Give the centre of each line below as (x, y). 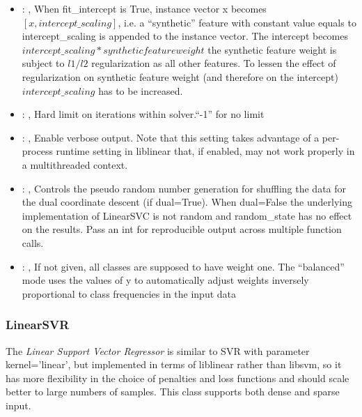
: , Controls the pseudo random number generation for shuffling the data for (184, 188)
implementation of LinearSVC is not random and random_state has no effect (187, 215)
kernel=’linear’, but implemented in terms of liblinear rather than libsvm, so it (174, 364)
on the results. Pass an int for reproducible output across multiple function (182, 229)
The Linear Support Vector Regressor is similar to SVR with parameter (158, 350)
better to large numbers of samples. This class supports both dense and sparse (173, 392)
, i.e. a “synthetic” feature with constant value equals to (237, 22)
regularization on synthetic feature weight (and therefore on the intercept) (180, 76)
